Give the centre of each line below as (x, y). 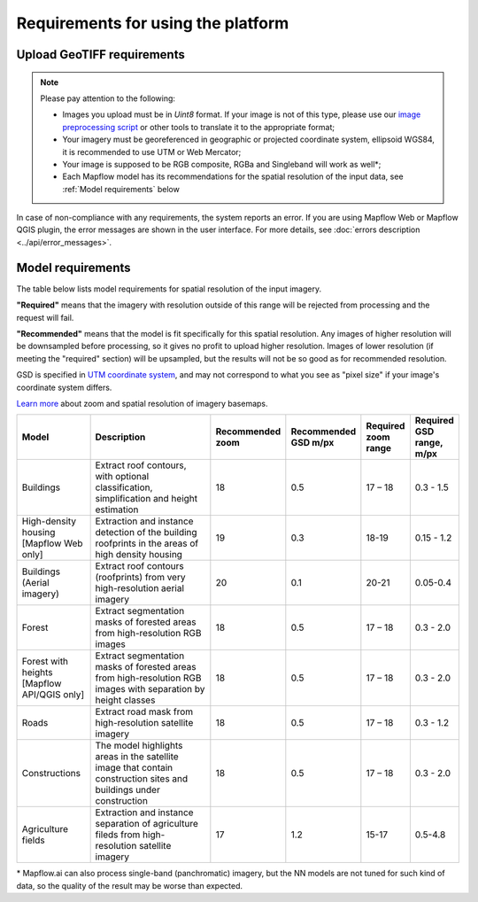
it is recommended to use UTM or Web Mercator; (152, 152)
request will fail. (45, 317)
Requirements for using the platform (153, 23)
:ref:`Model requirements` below (121, 189)
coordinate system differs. (64, 387)
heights (37, 673)
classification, (124, 487)
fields (33, 840)
